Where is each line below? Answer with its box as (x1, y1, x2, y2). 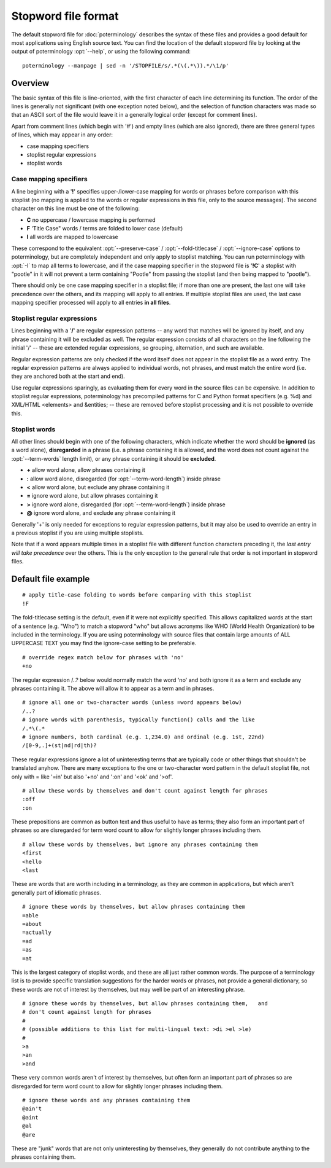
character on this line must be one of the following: (11, 205, 140, 212)
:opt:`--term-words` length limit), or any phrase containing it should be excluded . (11, 455, 216, 462)
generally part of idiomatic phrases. (11, 888, 101, 896)
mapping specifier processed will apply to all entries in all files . (11, 299, 171, 307)
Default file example (11, 573, 90, 584)
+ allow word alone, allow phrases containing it (26, 466, 145, 474)
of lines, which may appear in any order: (11, 131, 113, 138)
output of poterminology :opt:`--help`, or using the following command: (11, 48, 191, 55)
